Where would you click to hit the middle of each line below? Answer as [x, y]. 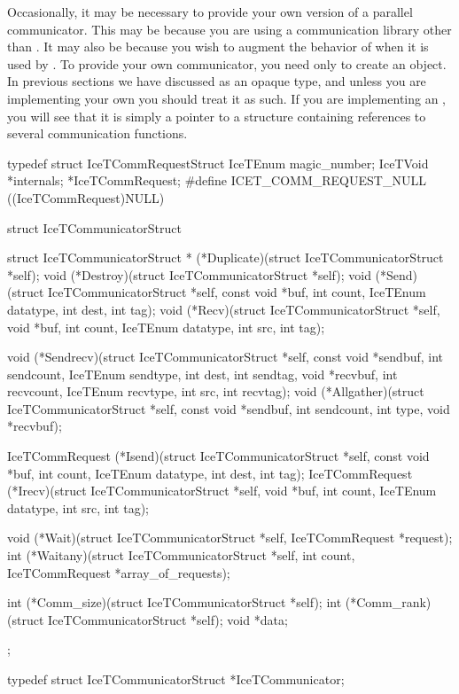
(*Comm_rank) [388, 602]
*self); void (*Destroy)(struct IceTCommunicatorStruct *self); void [189, 274]
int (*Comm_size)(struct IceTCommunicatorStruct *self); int [175, 602]
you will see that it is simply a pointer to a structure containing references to [217, 116]
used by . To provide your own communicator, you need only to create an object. [227, 63]
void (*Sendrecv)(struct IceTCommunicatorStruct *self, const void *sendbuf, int [226, 357]
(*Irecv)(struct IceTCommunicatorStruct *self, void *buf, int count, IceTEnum [222, 491]
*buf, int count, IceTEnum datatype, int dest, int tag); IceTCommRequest [210, 473]
